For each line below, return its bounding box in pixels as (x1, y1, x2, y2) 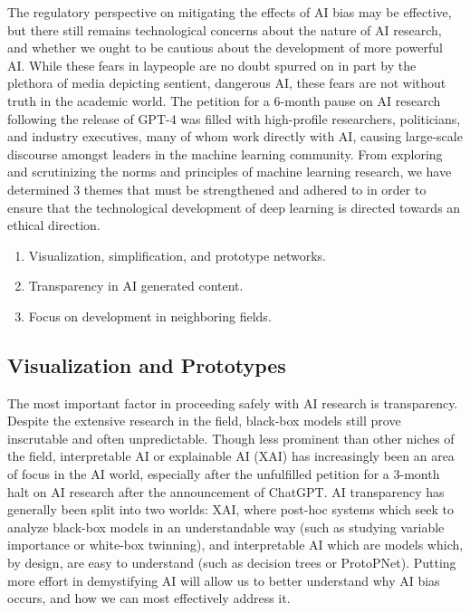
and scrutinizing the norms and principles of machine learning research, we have (7, 162, 452, 181)
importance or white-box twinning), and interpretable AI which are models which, (7, 535, 464, 554)
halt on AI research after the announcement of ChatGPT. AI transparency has (7, 482, 445, 501)
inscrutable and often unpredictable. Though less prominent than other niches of (7, 428, 455, 447)
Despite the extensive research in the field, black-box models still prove (7, 411, 401, 430)
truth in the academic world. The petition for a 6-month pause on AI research (7, 91, 441, 110)
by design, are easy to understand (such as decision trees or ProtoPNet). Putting (7, 553, 456, 572)
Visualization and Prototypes (7, 350, 286, 378)
